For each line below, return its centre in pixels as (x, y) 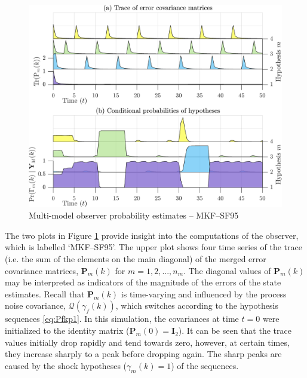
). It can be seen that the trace (235, 331)
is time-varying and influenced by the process (204, 294)
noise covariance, (35, 305)
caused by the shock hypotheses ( (66, 365)
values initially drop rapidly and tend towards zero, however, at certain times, (147, 342)
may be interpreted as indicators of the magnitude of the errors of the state (143, 282)
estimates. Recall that (45, 294)
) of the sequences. (205, 365)
